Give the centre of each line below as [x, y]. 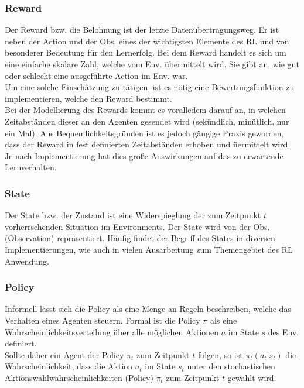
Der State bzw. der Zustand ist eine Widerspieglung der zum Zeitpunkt [133, 215]
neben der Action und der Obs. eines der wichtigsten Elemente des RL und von [147, 41]
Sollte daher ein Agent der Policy [64, 354]
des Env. [283, 332]
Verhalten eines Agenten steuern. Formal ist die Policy [103, 320]
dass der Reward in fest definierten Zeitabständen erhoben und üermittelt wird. [148, 144]
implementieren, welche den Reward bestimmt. [88, 98]
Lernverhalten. [31, 167]
